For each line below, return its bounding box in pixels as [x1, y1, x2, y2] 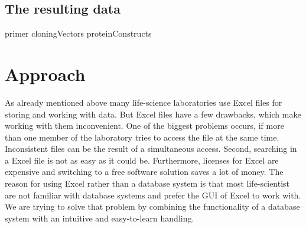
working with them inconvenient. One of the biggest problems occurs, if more [5, 119, 284, 132]
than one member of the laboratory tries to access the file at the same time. [5, 131, 279, 143]
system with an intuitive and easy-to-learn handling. [5, 211, 194, 224]
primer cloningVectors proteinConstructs [5, 27, 152, 40]
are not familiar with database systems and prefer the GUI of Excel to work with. [5, 188, 301, 201]
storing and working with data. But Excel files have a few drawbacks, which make [5, 108, 301, 120]
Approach [5, 61, 86, 86]
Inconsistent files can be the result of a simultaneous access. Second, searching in [5, 142, 297, 155]
